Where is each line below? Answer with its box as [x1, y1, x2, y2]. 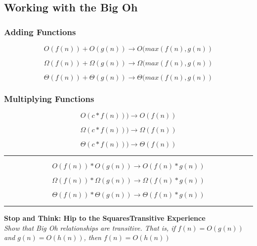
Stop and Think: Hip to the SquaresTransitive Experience [4, 213, 206, 223]
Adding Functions [4, 25, 76, 38]
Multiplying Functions [4, 92, 94, 104]
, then [84, 232, 101, 243]
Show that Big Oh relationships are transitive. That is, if [4, 222, 175, 233]
